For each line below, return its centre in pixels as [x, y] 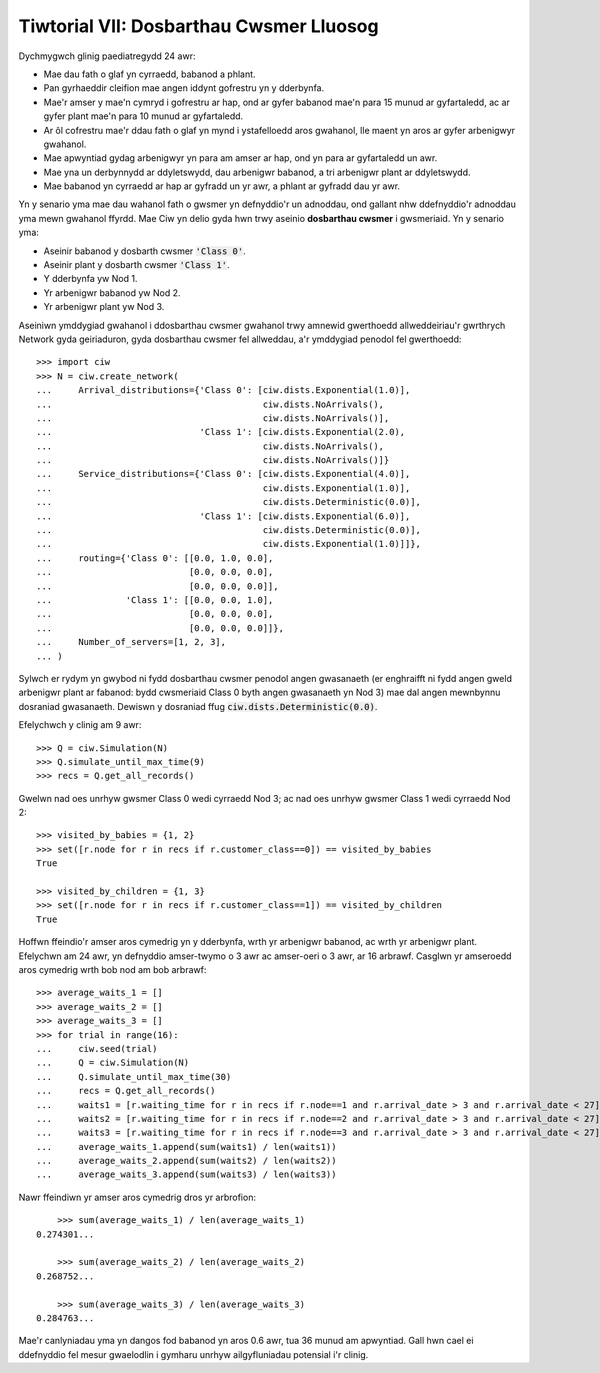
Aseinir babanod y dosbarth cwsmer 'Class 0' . [144, 251]
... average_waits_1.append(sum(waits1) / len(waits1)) [186, 1146]
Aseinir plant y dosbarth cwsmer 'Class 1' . [136, 265]
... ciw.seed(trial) [97, 1048]
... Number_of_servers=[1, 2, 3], [131, 642]
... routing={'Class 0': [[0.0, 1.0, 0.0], [155, 558]
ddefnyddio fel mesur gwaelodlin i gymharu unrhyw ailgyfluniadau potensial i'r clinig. [193, 1354]
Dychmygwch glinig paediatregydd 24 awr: [107, 56]
